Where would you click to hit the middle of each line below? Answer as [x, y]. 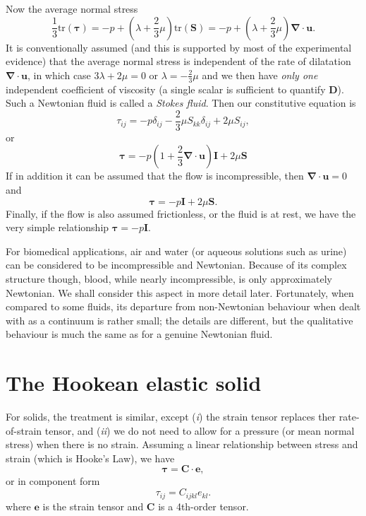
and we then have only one [260, 75]
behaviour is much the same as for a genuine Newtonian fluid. [139, 334]
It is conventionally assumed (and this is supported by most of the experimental [179, 47]
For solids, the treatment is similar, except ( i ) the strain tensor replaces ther [171, 417]
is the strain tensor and [93, 506]
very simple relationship [57, 227]
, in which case [59, 75]
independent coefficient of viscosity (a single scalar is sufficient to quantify [166, 89]
